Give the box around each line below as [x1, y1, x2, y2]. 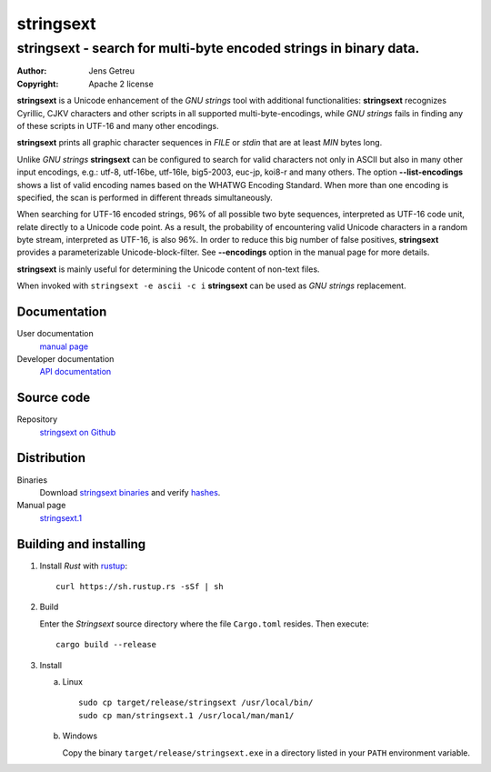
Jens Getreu [88, 65, 135, 76]
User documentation [16, 328, 95, 339]
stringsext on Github [39, 426, 116, 437]
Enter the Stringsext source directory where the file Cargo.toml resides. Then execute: [39, 618, 370, 629]
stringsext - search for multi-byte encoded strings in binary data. [16, 40, 420, 56]
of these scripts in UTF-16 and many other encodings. [16, 120, 219, 131]
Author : [16, 65, 47, 76]
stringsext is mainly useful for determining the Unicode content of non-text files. [16, 264, 320, 275]
